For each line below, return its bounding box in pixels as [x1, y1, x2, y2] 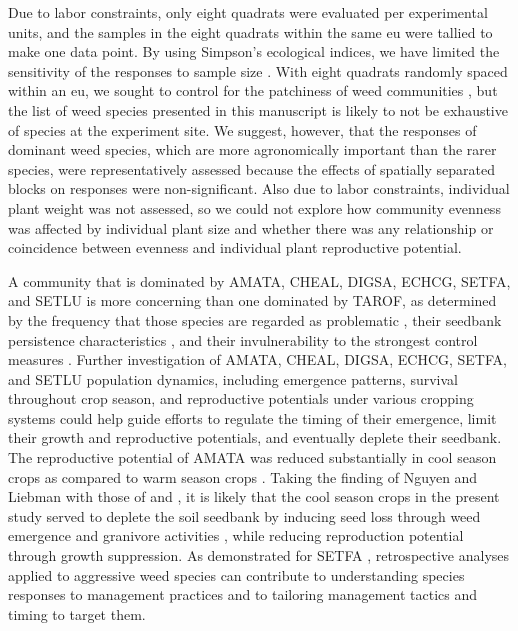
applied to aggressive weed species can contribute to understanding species [8, 564, 465, 585]
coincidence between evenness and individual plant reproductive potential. [8, 237, 462, 258]
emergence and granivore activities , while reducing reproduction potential [8, 525, 464, 546]
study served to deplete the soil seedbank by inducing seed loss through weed [8, 505, 481, 526]
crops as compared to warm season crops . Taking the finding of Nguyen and [8, 466, 478, 487]
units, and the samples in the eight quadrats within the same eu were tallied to [8, 21, 493, 42]
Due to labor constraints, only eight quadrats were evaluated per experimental [8, 2, 488, 22]
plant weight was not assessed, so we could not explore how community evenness [8, 197, 501, 218]
